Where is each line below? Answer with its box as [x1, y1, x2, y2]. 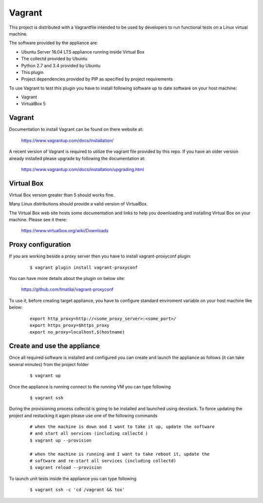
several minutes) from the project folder [9, 361, 89, 367]
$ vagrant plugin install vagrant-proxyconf [30, 264, 138, 270]
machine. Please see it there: [9, 217, 67, 223]
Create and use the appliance [9, 342, 100, 350]
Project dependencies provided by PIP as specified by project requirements [21, 76, 173, 82]
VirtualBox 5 [21, 101, 46, 107]
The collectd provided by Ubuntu [21, 56, 88, 62]
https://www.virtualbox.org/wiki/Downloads [21, 228, 109, 234]
